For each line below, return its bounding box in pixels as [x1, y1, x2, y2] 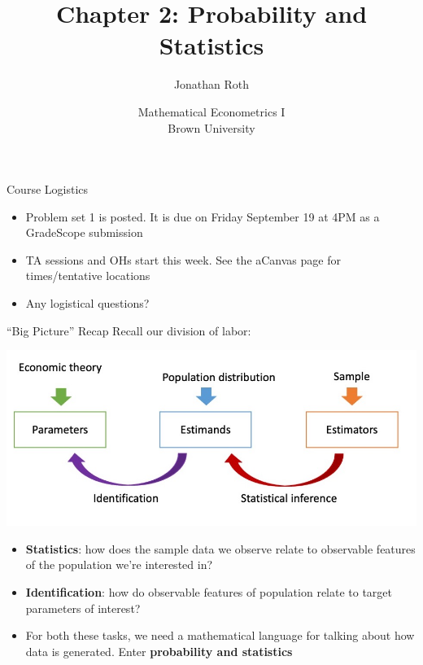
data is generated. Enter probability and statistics [25, 642, 293, 659]
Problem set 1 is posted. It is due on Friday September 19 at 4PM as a [25, 208, 380, 225]
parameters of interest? [25, 599, 141, 616]
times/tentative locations [25, 267, 150, 284]
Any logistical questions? [25, 295, 150, 312]
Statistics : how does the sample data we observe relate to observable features [25, 540, 416, 557]
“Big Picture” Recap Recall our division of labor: [7, 322, 251, 339]
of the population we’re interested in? [25, 556, 213, 573]
